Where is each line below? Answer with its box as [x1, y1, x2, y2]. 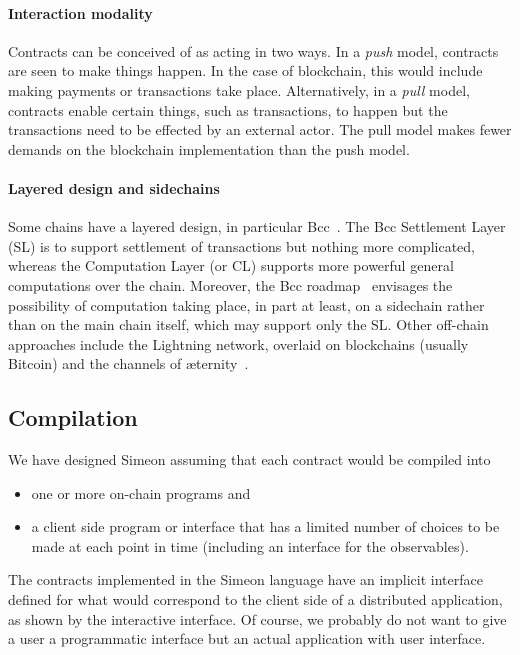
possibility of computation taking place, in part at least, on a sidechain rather [8, 294, 485, 315]
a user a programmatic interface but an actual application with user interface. [8, 628, 486, 649]
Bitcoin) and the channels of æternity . [8, 353, 249, 374]
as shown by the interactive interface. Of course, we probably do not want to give [8, 608, 507, 629]
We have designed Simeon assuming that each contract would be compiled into [8, 449, 491, 470]
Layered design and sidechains [8, 177, 220, 198]
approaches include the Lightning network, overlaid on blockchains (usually [8, 333, 469, 354]
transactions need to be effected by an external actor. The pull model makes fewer [8, 119, 512, 140]
